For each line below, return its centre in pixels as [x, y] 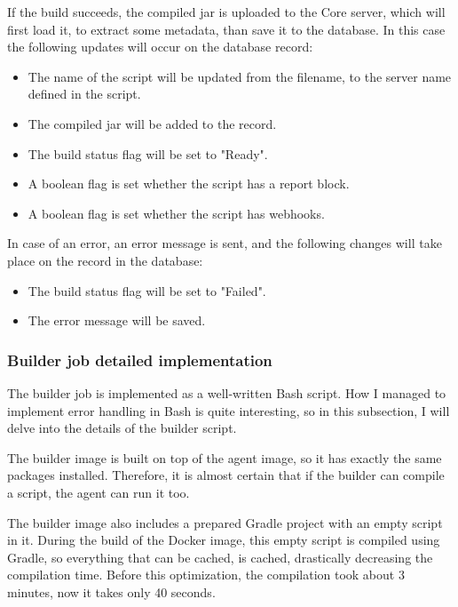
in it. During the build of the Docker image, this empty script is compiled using [224, 540]
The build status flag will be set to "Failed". [147, 290]
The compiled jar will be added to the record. [152, 123]
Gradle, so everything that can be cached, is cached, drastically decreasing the [220, 557]
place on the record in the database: [105, 260]
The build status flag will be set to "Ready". [148, 153]
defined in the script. [84, 94]
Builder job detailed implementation [140, 359]
